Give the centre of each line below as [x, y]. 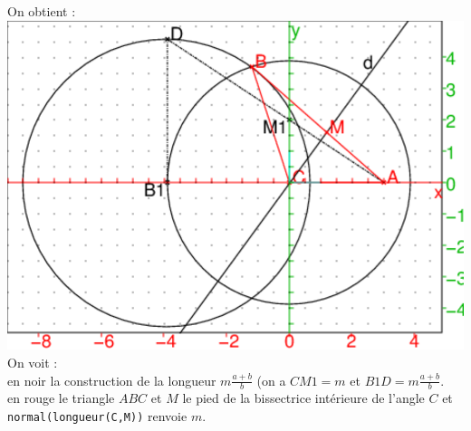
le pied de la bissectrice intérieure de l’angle [303, 398]
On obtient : [42, 11]
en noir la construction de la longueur [112, 380]
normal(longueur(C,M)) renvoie [97, 416]
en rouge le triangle [61, 398]
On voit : [33, 362]
